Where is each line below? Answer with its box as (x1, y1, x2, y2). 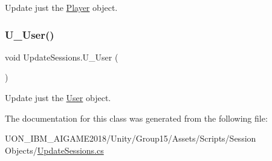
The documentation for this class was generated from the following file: (5, 111, 268, 124)
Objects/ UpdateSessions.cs (5, 143, 104, 156)
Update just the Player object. (5, 1, 118, 13)
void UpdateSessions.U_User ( (5, 50, 118, 63)
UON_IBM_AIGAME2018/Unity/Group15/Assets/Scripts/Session (5, 132, 256, 145)
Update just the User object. (5, 91, 111, 103)
